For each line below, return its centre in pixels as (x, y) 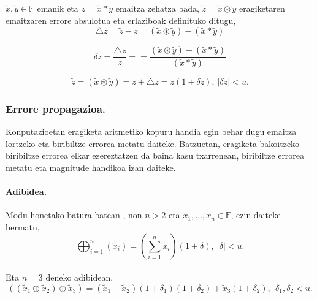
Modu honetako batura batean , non (74, 215)
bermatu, (23, 227)
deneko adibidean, (79, 277)
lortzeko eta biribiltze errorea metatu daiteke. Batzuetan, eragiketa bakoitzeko (153, 143)
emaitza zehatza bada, (157, 8)
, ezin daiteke (256, 215)
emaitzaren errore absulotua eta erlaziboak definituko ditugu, (121, 20)
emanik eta (58, 8)
